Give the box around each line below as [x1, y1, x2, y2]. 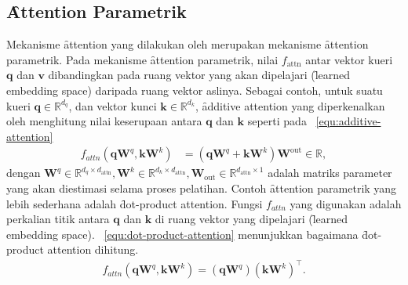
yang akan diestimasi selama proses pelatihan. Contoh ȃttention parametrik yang [6, 179, 397, 196]
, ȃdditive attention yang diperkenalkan [195, 97, 385, 114]
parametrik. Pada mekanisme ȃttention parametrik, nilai [6, 51, 279, 67]
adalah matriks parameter [268, 164, 392, 181]
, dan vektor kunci [68, 97, 157, 114]
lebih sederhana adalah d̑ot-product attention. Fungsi [6, 195, 263, 211]
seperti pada [247, 113, 307, 129]
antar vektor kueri [305, 51, 393, 67]
